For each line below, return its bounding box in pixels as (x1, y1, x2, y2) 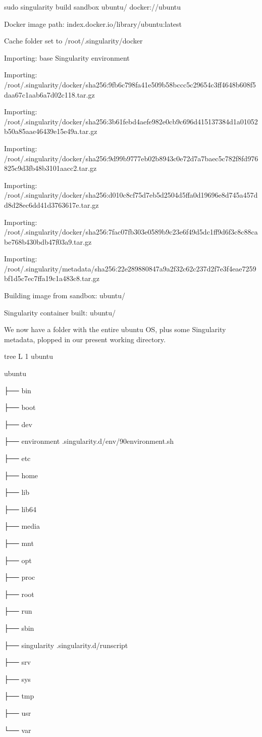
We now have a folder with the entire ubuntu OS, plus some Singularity (4, 324, 226, 335)
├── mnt (4, 537, 34, 548)
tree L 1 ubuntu (4, 351, 54, 361)
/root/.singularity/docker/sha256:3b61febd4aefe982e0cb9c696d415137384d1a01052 (4, 116, 258, 126)
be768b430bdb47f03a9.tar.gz (4, 236, 92, 247)
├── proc (4, 572, 35, 582)
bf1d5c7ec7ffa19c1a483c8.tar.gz (4, 273, 100, 284)
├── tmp (4, 690, 34, 701)
